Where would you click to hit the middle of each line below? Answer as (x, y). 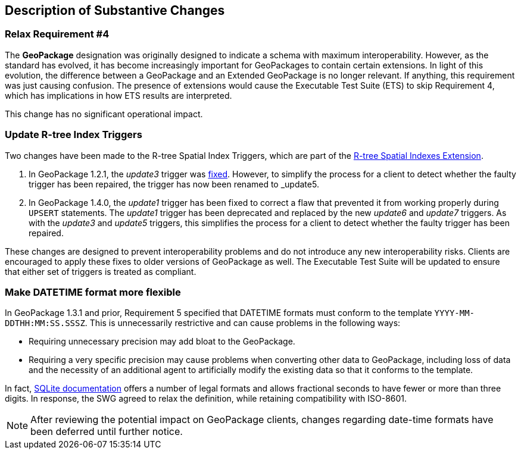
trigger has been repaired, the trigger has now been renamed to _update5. (174, 184)
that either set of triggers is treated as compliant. (101, 271)
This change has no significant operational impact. (104, 114)
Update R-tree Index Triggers (74, 135)
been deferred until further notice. (107, 432)
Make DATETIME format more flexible (93, 292)
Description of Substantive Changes (115, 10)
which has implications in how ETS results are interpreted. (118, 95)
